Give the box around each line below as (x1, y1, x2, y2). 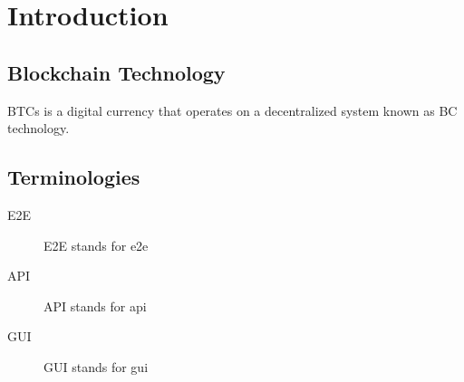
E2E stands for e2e (43, 235, 149, 254)
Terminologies (7, 163, 140, 191)
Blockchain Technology (7, 58, 226, 86)
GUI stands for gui (43, 357, 149, 376)
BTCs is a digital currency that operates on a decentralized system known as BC (7, 100, 458, 119)
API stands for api (43, 296, 147, 315)
